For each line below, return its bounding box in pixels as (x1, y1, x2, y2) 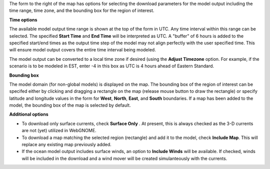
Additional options (9, 111, 48, 117)
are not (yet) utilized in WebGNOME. (21, 128, 97, 134)
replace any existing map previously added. (21, 142, 112, 148)
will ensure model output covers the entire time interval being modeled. (9, 47, 156, 53)
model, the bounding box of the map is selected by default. (9, 102, 131, 108)
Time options (9, 16, 37, 22)
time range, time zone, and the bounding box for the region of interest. (9, 7, 154, 13)
